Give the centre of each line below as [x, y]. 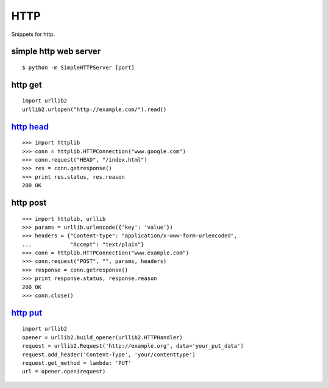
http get [27, 84]
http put [27, 313]
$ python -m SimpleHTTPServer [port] [79, 67]
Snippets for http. [33, 34]
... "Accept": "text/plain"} [83, 244]
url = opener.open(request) [64, 372]
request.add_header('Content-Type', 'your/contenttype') [109, 354]
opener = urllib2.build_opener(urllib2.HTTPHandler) [102, 337]
